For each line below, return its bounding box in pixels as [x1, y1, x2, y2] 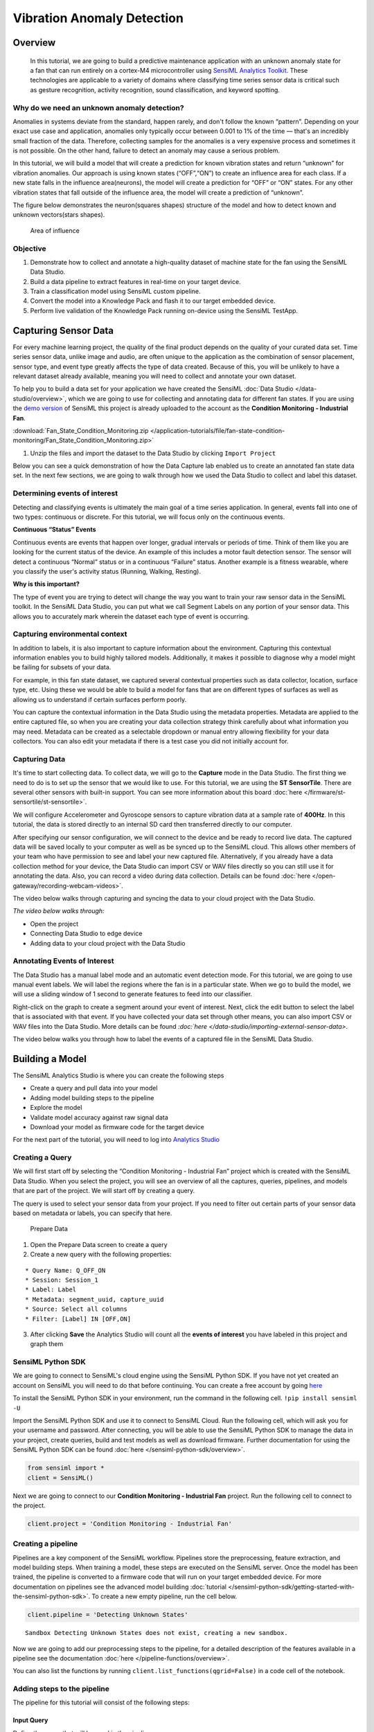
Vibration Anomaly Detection [12, 10, 184, 26]
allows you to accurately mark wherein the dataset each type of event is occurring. [12, 612, 249, 620]
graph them [30, 1340, 64, 1348]
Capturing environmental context [12, 629, 127, 639]
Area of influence [30, 226, 80, 235]
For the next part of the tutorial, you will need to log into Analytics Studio [12, 1135, 220, 1144]
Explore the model [30, 1104, 82, 1112]
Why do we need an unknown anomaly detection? [12, 103, 184, 112]
